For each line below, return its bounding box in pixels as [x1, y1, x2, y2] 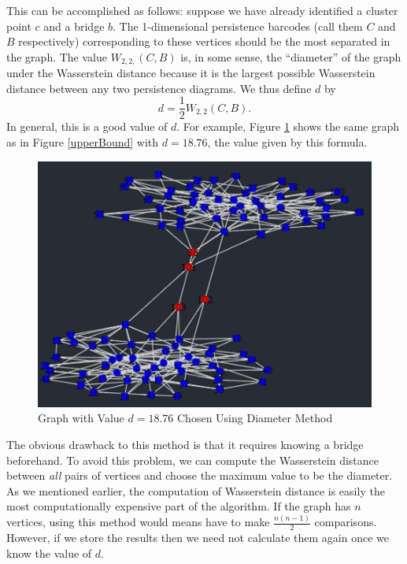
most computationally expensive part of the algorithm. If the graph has [6, 498, 351, 514]
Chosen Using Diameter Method [177, 410, 333, 426]
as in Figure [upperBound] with [6, 134, 159, 150]
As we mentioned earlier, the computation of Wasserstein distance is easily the [6, 482, 385, 499]
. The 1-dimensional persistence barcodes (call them [113, 17, 363, 34]
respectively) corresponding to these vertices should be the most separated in [18, 33, 390, 50]
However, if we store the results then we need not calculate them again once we [6, 529, 389, 546]
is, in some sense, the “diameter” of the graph [180, 48, 401, 65]
